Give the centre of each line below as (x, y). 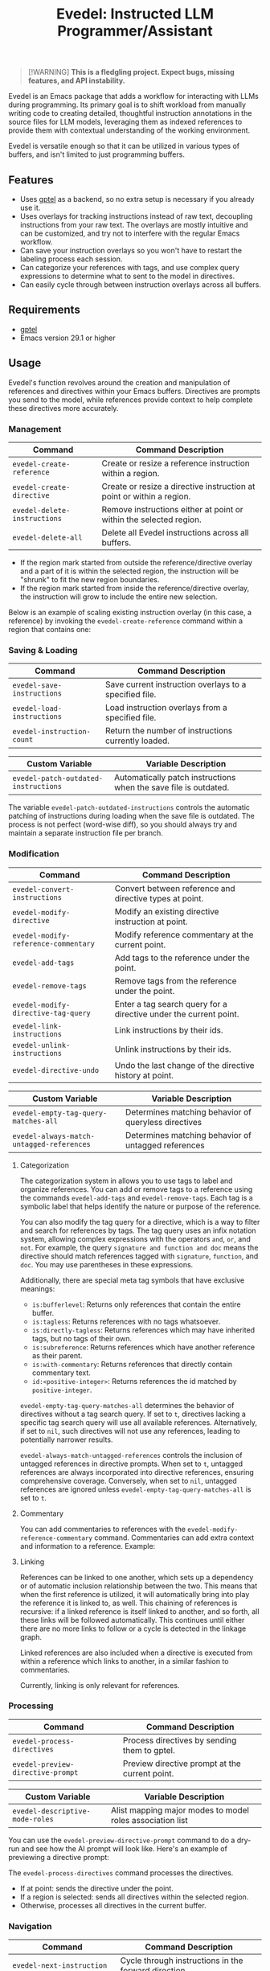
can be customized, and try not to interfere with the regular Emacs (130, 233)
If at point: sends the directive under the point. (97, 1888)
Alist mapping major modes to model (180, 1810)
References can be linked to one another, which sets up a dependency (137, 1577)
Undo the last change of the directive (184, 1065)
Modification (34, 854)
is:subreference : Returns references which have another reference (143, 1347)
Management (35, 429)
